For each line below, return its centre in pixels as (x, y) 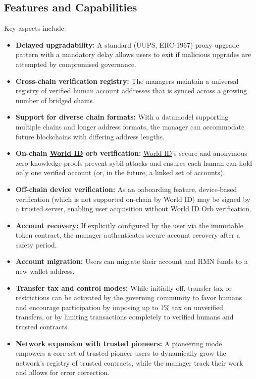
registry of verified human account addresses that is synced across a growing (131, 91)
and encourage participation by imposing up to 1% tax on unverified (119, 307)
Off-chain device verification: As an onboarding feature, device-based (126, 189)
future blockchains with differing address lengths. (90, 136)
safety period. (36, 244)
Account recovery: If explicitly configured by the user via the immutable (129, 225)
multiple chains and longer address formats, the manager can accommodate (130, 126)
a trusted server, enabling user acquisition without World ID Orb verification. (133, 209)
